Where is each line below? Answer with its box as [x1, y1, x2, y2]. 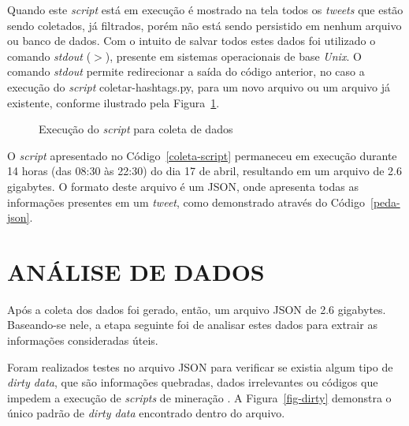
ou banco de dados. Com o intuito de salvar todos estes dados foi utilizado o [7, 32, 376, 49]
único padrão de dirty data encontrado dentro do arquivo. [7, 405, 285, 421]
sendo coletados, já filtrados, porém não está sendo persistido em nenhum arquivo [7, 17, 402, 33]
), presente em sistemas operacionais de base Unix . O [105, 47, 362, 64]
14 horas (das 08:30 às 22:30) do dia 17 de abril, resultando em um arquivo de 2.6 [7, 163, 402, 179]
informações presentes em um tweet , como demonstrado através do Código [7, 193, 365, 210]
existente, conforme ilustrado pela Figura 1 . [7, 94, 220, 110]
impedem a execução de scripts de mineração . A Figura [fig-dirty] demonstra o [7, 389, 392, 405]
